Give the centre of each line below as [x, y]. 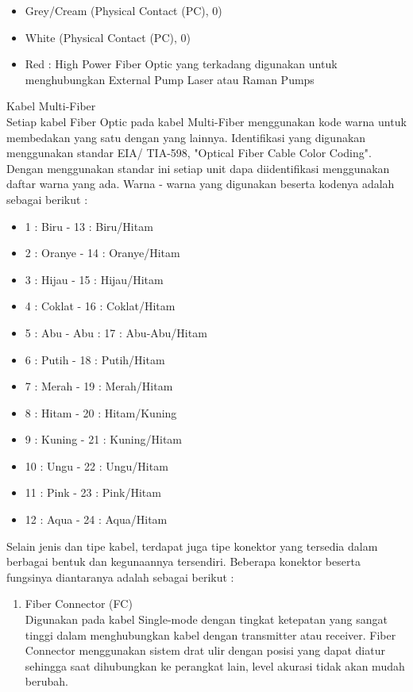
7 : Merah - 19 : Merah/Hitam [99, 386]
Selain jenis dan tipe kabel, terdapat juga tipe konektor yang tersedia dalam [192, 546]
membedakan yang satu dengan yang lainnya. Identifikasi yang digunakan [186, 137]
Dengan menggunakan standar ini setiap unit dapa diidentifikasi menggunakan [198, 168]
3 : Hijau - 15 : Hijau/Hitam [94, 279]
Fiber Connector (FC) [79, 604]
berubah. [46, 681]
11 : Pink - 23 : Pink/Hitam [93, 492]
